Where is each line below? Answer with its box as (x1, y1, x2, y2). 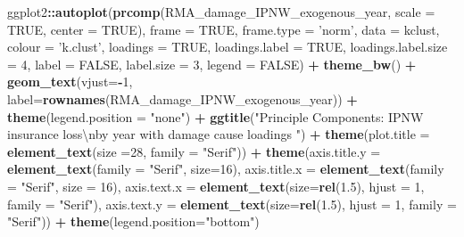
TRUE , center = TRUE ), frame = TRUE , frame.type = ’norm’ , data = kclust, (7, 20, 440, 38)
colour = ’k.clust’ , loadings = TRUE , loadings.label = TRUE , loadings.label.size (7, 37, 448, 56)
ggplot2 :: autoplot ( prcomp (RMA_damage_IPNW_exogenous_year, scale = (7, 3, 435, 20)
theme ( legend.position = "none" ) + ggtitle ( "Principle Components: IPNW (7, 107, 424, 126)
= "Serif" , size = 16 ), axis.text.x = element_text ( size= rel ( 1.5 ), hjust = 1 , (7, 176, 425, 195)
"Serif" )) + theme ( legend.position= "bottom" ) (7, 212, 260, 231)
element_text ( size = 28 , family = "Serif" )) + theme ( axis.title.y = (7, 142, 381, 160)
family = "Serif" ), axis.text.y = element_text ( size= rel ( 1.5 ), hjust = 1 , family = (7, 194, 457, 213)
